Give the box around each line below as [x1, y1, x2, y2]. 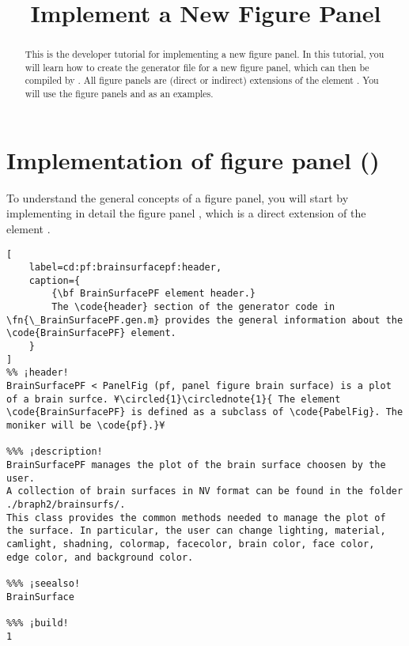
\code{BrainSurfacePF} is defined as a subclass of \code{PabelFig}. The [6, 406, 403, 418]
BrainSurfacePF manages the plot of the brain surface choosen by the [6, 459, 386, 471]
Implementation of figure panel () [6, 143, 380, 176]
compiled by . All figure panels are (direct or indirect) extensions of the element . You [25, 74, 379, 87]
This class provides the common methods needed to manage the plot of [6, 512, 386, 523]
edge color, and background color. [6, 551, 194, 563]
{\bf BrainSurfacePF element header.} [51, 288, 256, 300]
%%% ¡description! [6, 446, 103, 458]
